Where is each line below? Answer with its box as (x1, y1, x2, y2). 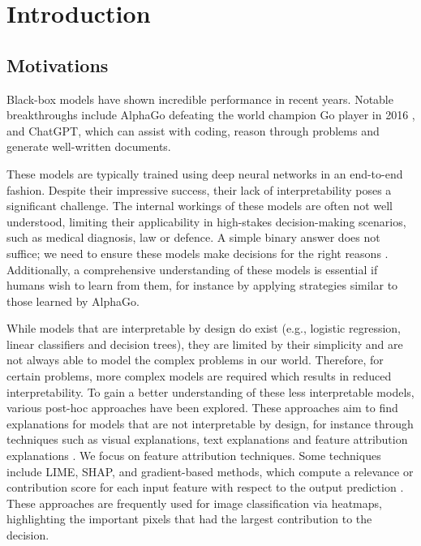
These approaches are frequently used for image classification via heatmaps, (6, 494, 382, 511)
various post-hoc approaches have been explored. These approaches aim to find (6, 399, 398, 416)
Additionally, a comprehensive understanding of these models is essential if (6, 260, 378, 277)
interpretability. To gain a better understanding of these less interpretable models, (6, 383, 415, 400)
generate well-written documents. (6, 138, 171, 155)
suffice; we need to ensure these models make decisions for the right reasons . (6, 244, 389, 261)
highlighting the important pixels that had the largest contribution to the (6, 510, 372, 527)
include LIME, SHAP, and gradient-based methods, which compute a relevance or (6, 462, 414, 479)
